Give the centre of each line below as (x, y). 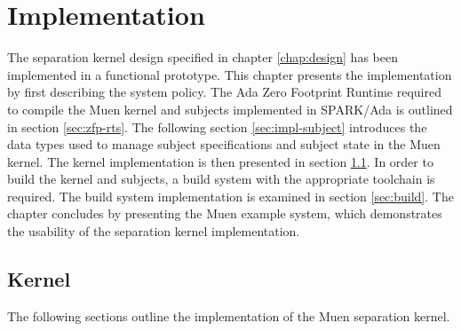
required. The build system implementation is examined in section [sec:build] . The (230, 196)
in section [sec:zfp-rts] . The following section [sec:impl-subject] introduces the (217, 126)
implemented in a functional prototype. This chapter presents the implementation (230, 74)
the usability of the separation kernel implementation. (154, 231)
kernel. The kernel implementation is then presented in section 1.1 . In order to (220, 161)
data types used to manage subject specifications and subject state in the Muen (224, 144)
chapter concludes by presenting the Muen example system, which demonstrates (225, 213)
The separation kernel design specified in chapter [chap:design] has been (203, 57)
